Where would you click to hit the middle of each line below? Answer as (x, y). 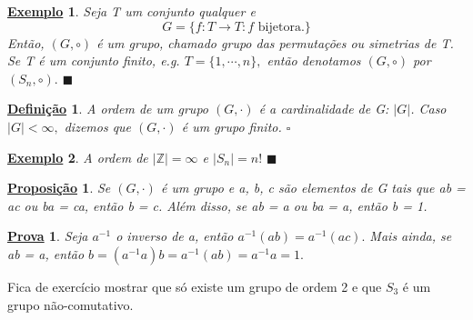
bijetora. (281, 27)
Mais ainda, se (411, 236)
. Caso (428, 109)
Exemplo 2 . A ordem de (78, 157)
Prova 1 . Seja (48, 236)
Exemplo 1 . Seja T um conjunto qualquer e (131, 11)
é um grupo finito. (231, 126)
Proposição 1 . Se (59, 188)
